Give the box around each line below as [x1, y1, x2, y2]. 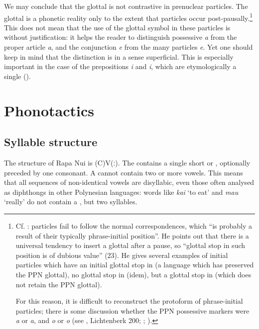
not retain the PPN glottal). [15, 279, 102, 289]
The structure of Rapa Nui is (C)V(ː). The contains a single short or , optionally [4, 157, 251, 167]
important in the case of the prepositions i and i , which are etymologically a [4, 61, 237, 72]
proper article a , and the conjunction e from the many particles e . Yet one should [4, 42, 253, 52]
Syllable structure [4, 134, 98, 150]
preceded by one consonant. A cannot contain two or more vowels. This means [4, 167, 243, 177]
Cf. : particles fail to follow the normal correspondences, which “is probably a [15, 220, 252, 231]
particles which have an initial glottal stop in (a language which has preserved [15, 259, 254, 270]
